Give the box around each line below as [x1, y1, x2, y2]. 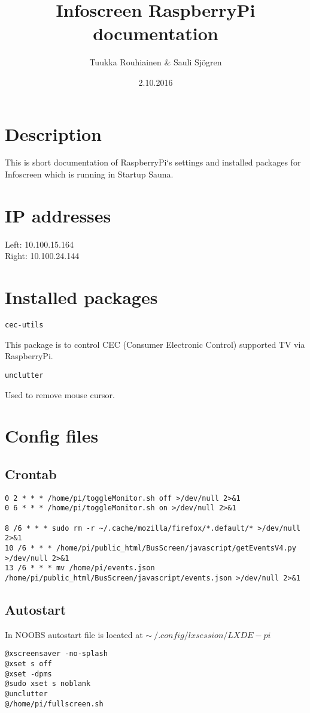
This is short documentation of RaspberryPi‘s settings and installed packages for [5, 156, 301, 169]
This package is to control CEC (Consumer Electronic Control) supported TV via [5, 338, 305, 350]
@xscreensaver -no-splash [5, 649, 108, 658]
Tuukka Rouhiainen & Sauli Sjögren [89, 56, 222, 68]
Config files [5, 423, 99, 448]
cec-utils [5, 321, 44, 330]
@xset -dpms [5, 669, 52, 678]
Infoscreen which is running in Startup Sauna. [5, 168, 174, 180]
